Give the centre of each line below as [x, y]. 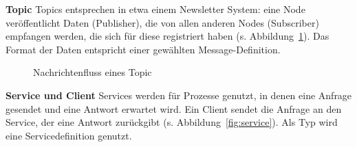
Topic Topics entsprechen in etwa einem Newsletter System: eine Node [155, 9]
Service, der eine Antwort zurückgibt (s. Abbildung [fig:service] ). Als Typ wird [172, 122]
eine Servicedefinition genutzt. [69, 135]
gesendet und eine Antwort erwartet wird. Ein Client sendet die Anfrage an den [174, 108]
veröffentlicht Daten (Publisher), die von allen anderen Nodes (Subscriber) [162, 22]
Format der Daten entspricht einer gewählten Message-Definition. [143, 49]
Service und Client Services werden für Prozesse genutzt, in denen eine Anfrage [179, 95]
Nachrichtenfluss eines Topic [93, 72]
